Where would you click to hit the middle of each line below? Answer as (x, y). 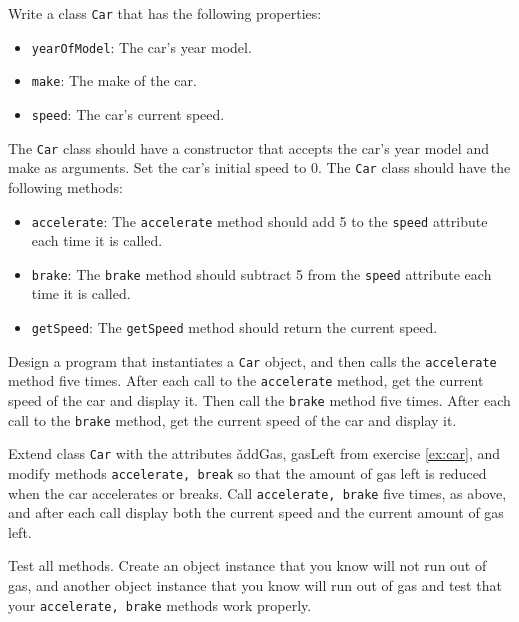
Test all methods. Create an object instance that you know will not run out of (247, 565)
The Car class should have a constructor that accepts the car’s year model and (248, 147)
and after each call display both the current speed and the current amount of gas (256, 512)
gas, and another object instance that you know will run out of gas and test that (255, 585)
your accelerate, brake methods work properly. (160, 604)
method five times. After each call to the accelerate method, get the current (246, 380)
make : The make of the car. (114, 80)
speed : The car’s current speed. (128, 113)
